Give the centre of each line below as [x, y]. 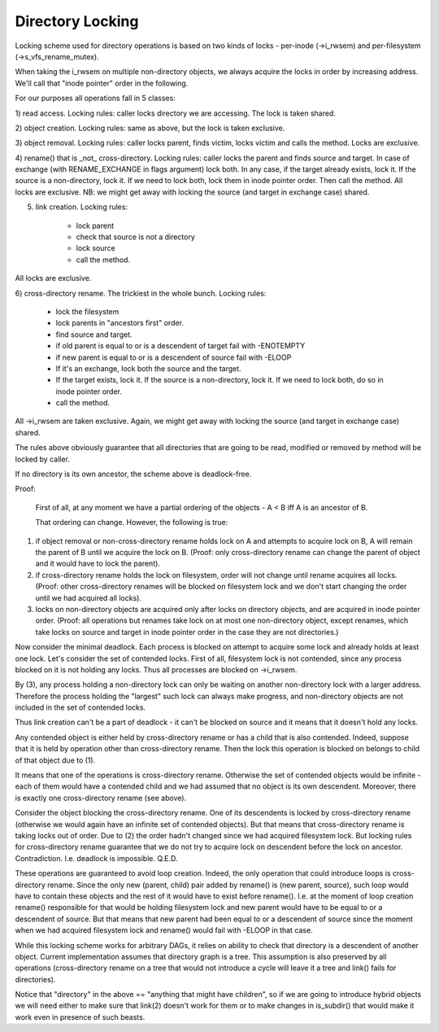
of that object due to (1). [55, 760]
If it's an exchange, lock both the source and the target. [148, 368]
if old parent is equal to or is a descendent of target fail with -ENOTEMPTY [180, 346]
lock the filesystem [87, 311]
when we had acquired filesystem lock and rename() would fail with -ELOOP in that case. [164, 930]
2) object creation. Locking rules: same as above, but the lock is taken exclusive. [150, 128]
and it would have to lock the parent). [98, 564]
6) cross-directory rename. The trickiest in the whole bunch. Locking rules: [141, 293]
